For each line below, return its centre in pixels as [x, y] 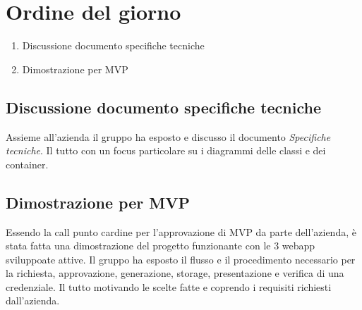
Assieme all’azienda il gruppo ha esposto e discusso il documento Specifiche [168, 136]
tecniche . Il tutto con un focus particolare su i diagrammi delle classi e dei [166, 150]
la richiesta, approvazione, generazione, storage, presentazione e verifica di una [175, 273]
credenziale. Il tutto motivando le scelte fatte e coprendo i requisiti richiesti [169, 286]
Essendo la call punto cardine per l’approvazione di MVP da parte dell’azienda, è [181, 231]
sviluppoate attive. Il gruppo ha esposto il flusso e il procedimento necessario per [181, 259]
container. [27, 164]
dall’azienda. [33, 300]
